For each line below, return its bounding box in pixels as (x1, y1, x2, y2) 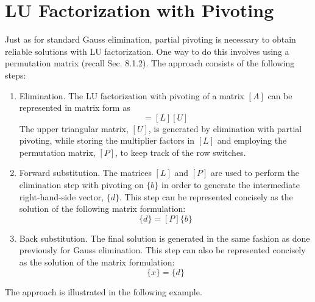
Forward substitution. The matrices (19, 166, 152, 179)
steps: (5, 68, 26, 81)
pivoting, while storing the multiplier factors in (19, 134, 195, 147)
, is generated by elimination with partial (148, 122, 302, 135)
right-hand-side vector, (19, 190, 104, 203)
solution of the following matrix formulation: (19, 202, 186, 215)
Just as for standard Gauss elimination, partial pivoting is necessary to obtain (5, 33, 296, 46)
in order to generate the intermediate (161, 178, 300, 191)
